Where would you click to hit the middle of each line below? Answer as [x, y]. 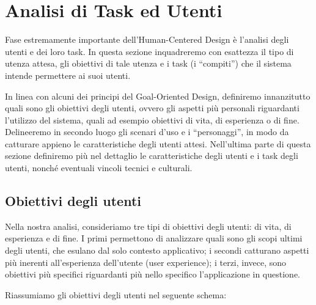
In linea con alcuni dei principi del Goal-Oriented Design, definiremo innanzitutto [158, 96]
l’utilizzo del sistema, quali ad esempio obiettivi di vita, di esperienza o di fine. [152, 119]
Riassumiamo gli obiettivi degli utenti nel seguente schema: [116, 294]
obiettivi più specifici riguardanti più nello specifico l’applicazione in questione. [152, 274]
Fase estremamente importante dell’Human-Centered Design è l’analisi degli [147, 39]
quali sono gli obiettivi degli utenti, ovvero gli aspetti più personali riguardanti [152, 108]
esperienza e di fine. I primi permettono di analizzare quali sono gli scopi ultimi [154, 238]
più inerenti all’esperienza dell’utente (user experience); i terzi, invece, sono [146, 262]
